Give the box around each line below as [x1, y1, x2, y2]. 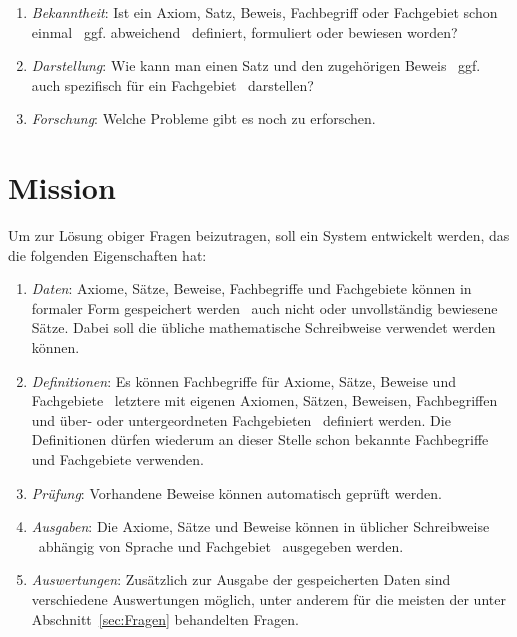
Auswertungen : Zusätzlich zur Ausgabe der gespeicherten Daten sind [31, 569, 451, 590]
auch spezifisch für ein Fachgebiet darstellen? [31, 74, 314, 95]
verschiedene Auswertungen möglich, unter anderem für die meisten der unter [31, 589, 506, 609]
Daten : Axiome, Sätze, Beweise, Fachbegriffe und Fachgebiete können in [31, 278, 472, 299]
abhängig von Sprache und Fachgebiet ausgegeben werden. [38, 535, 404, 556]
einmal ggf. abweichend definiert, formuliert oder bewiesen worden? [31, 21, 458, 42]
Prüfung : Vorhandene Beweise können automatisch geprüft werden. [31, 482, 442, 503]
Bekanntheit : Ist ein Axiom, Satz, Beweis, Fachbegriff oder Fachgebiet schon [31, 2, 498, 22]
